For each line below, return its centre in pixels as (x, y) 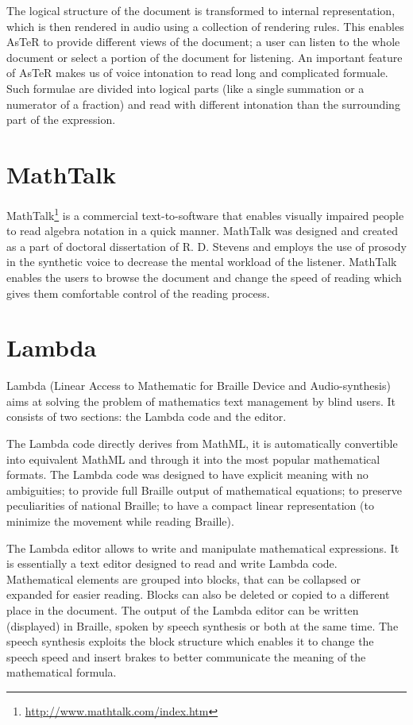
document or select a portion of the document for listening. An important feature (205, 57)
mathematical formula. (62, 672)
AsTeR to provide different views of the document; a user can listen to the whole (203, 42)
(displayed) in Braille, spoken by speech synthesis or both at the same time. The (203, 625)
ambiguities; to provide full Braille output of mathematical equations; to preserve (204, 490)
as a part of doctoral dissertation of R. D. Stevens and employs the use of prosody (206, 246)
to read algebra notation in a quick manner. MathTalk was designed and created (203, 231)
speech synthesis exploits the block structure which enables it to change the (190, 641)
